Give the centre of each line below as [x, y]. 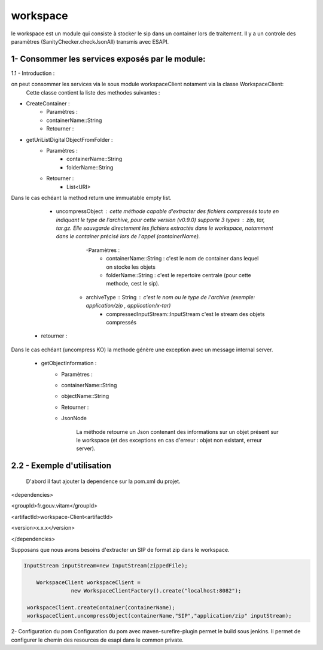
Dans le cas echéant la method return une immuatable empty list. [91, 198]
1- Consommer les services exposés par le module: [108, 59]
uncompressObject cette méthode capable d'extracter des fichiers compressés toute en [167, 211]
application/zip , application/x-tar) [128, 306]
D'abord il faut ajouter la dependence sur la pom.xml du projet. [103, 481]
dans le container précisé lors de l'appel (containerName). [128, 236]
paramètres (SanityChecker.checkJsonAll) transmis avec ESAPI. [90, 41]
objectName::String [85, 396]
